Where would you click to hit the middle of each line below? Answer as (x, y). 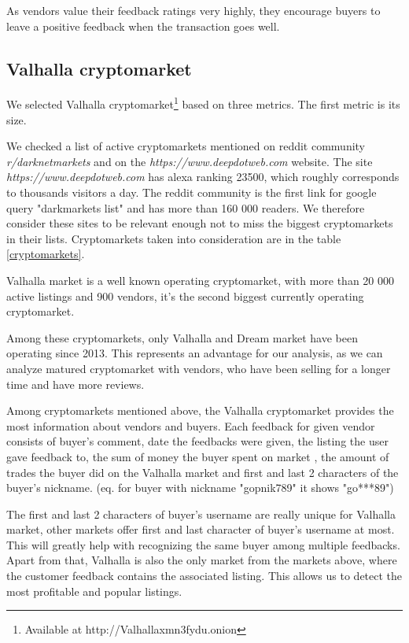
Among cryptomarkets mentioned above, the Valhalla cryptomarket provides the (200, 410)
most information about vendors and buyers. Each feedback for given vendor (191, 425)
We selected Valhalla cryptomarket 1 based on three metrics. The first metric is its (203, 103)
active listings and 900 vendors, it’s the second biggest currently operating (185, 296)
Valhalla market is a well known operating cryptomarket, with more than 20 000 (200, 280)
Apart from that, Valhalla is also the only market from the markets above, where (202, 560)
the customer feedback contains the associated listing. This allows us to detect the (204, 576)
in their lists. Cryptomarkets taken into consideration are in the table (174, 238)
